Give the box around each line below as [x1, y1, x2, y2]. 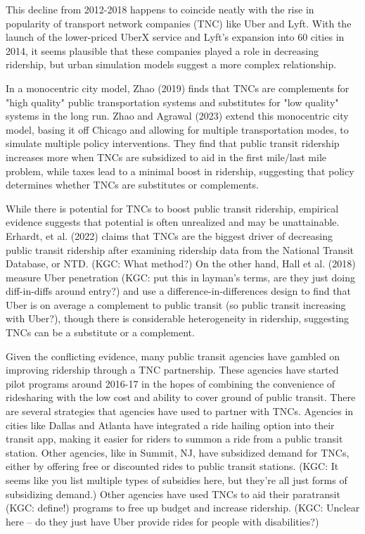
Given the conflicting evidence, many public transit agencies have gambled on [6, 348, 340, 363]
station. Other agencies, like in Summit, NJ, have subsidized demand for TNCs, [6, 445, 350, 459]
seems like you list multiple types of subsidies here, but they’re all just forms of [6, 473, 347, 487]
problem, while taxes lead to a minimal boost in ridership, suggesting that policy [6, 163, 354, 178]
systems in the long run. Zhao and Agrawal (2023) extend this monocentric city [6, 108, 349, 123]
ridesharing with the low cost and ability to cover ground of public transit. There [6, 390, 356, 405]
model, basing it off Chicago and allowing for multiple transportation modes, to [6, 122, 349, 136]
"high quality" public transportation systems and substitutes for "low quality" [6, 94, 339, 109]
